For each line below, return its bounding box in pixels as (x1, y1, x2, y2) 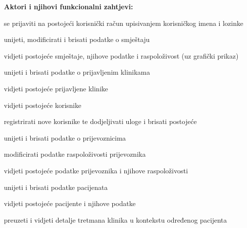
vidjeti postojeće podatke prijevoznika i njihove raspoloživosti (4, 165, 188, 175)
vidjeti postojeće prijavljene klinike (4, 83, 108, 93)
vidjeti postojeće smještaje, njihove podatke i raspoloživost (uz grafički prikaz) (4, 50, 239, 61)
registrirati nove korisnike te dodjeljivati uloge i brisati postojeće (4, 116, 197, 126)
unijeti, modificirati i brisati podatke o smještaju (4, 34, 150, 44)
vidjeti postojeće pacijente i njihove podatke (4, 198, 136, 208)
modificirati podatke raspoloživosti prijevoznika (4, 149, 146, 159)
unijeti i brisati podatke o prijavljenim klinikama (4, 67, 150, 77)
